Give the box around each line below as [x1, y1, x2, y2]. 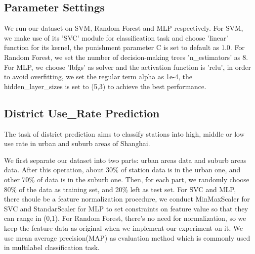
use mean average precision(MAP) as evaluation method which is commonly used [4, 232, 251, 243]
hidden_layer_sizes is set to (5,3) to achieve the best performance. [4, 81, 207, 91]
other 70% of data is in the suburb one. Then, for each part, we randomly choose [4, 174, 250, 184]
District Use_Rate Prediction [4, 105, 160, 120]
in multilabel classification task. [4, 242, 100, 253]
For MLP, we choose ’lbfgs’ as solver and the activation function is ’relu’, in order [4, 61, 251, 72]
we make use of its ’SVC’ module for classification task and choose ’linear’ [4, 32, 228, 43]
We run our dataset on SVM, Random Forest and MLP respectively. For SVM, [4, 23, 243, 33]
